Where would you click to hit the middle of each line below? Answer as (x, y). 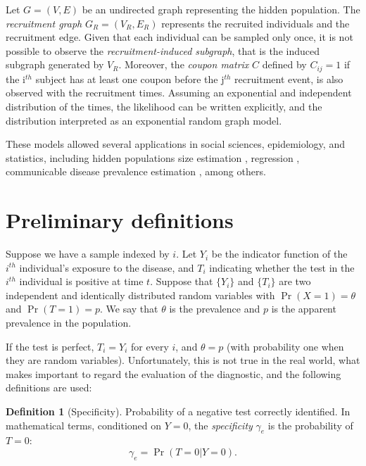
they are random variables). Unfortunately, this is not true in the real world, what (183, 360)
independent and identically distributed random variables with (140, 295)
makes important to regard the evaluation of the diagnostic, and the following (173, 373)
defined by (284, 64)
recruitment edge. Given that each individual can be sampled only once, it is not (179, 37)
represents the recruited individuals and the (255, 23)
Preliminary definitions (120, 220)
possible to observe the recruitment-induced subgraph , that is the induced (163, 50)
